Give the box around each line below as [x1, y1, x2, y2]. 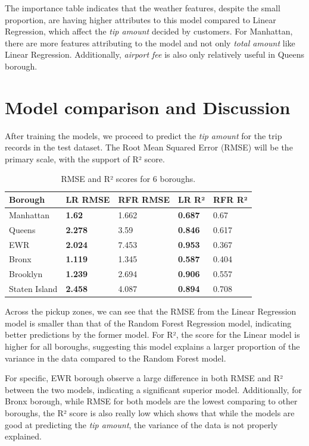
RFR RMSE [118, 193, 170, 206]
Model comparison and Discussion [5, 95, 291, 119]
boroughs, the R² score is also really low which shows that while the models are [5, 406, 295, 419]
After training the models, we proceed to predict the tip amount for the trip [5, 129, 282, 142]
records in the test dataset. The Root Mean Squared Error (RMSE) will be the [5, 141, 293, 153]
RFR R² [213, 193, 248, 206]
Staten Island [9, 282, 58, 295]
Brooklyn [9, 268, 43, 280]
